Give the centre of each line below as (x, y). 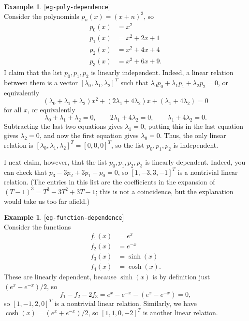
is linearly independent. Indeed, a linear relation (162, 72)
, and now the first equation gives (89, 135)
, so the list (128, 145)
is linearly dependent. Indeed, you (195, 161)
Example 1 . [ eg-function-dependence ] (64, 217)
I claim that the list (33, 72)
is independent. (196, 145)
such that (134, 82)
